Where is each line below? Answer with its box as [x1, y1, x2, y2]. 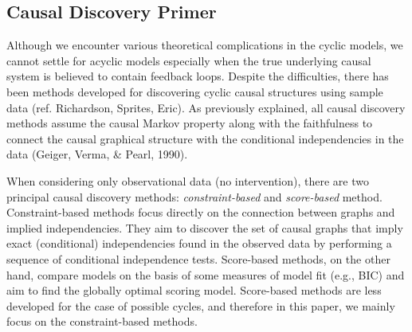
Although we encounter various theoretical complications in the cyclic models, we [6, 37, 403, 53]
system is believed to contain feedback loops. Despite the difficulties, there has [6, 68, 389, 84]
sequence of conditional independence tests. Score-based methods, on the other [6, 250, 390, 267]
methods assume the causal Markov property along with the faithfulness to [6, 115, 373, 131]
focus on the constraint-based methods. [6, 313, 198, 330]
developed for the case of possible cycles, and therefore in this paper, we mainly [6, 297, 395, 314]
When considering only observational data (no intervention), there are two [6, 172, 369, 189]
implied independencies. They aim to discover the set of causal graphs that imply [6, 219, 403, 236]
